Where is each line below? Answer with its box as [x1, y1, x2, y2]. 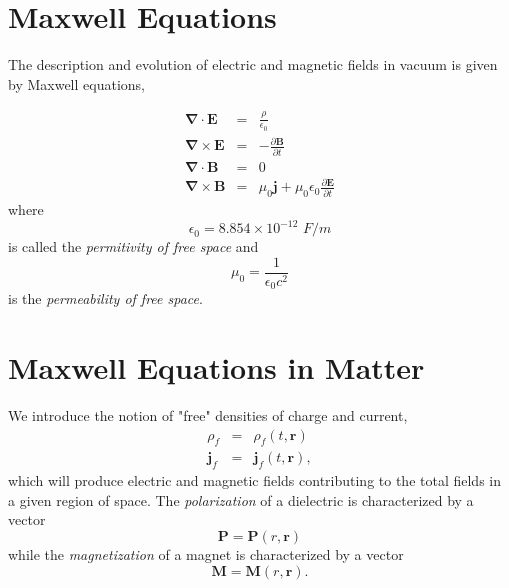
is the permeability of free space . [8, 288, 203, 309]
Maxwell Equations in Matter [8, 347, 425, 388]
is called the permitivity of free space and [8, 236, 259, 257]
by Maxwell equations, [8, 73, 145, 94]
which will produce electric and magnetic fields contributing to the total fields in [8, 470, 502, 491]
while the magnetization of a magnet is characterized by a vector [8, 544, 404, 565]
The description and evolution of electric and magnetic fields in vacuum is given [8, 54, 498, 75]
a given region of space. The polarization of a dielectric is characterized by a [8, 489, 474, 510]
